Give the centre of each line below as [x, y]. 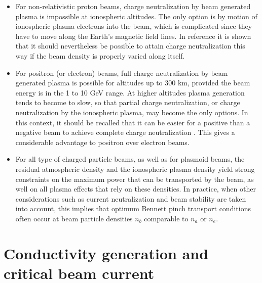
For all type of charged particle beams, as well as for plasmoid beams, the [130, 159]
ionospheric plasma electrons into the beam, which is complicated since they [134, 26]
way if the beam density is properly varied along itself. [100, 55]
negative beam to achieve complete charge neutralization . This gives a [125, 132]
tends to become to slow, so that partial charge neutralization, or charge [128, 102]
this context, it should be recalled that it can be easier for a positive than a [133, 122]
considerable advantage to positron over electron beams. [102, 142]
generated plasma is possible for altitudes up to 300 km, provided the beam [133, 83]
